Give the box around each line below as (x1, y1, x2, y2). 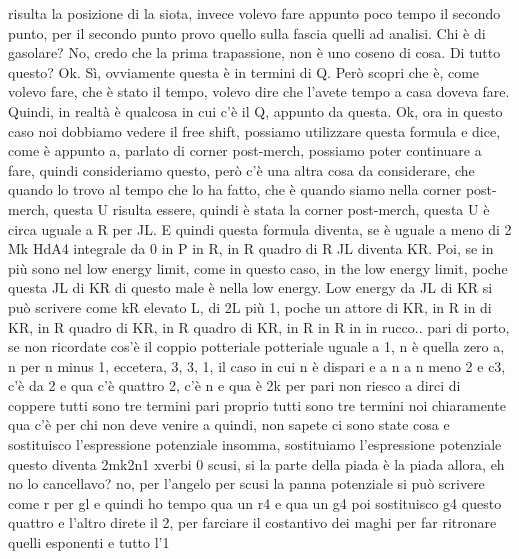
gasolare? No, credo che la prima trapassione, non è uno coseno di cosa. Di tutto (8, 42, 501, 63)
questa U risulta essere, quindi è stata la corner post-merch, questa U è (53, 198, 490, 219)
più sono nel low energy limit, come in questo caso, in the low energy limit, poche (8, 257, 508, 278)
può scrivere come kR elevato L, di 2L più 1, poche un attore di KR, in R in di (8, 296, 492, 317)
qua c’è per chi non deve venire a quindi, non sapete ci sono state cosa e (8, 414, 450, 435)
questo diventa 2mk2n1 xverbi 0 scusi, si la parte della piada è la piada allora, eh (8, 453, 505, 474)
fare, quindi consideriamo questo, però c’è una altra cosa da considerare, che (8, 159, 475, 180)
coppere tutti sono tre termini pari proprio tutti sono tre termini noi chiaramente (8, 394, 506, 415)
